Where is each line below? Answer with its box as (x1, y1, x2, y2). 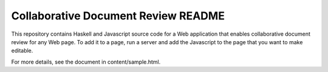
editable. (11, 47, 33, 54)
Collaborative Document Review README (11, 9, 225, 22)
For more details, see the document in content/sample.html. (11, 58, 161, 65)
